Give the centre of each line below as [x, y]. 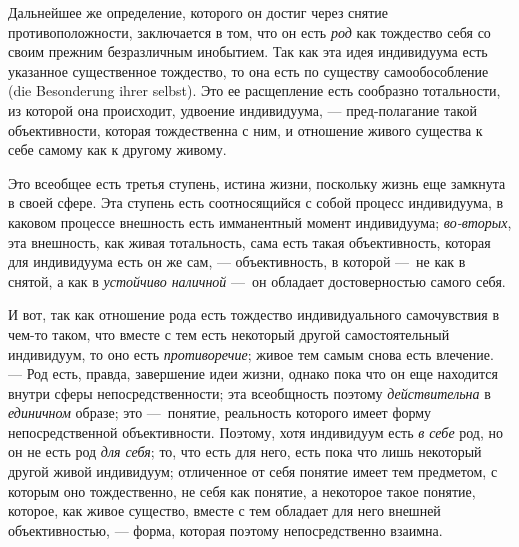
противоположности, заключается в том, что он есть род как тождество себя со [249, 31]
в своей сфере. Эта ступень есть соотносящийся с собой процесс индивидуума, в [256, 202]
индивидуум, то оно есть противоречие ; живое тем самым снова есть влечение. [251, 353]
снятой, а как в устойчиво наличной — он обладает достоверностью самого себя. [257, 280]
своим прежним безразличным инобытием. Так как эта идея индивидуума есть [248, 51]
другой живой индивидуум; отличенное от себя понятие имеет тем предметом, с [253, 471]
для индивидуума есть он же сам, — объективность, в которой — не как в [237, 261]
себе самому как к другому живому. [117, 149]
